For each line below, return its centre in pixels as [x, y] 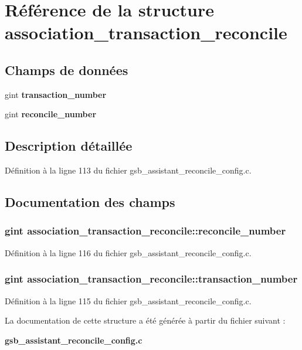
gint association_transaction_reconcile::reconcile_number [145, 231]
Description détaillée [69, 146]
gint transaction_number [56, 94]
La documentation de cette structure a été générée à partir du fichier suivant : [145, 320]
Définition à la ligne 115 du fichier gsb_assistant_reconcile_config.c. [128, 300]
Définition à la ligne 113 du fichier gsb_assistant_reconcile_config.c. [128, 170]
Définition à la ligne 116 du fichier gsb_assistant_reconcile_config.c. [128, 252]
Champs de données [67, 69]
